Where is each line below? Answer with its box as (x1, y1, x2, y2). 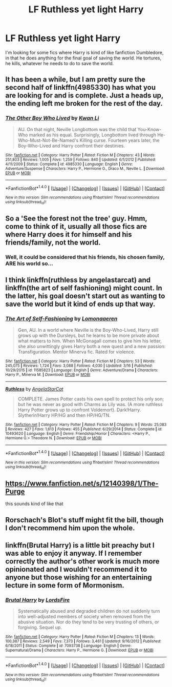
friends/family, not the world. (5, 238, 101, 247)
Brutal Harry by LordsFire (5, 596, 70, 603)
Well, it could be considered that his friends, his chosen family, (5, 253, 165, 260)
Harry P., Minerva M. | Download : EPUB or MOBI (5, 372, 91, 377)
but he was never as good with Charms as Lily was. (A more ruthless (17, 401, 163, 407)
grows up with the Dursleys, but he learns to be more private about (17, 332, 160, 338)
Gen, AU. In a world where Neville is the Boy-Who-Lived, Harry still (17, 327, 159, 333)
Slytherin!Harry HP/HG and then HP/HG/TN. (17, 412, 111, 418)
